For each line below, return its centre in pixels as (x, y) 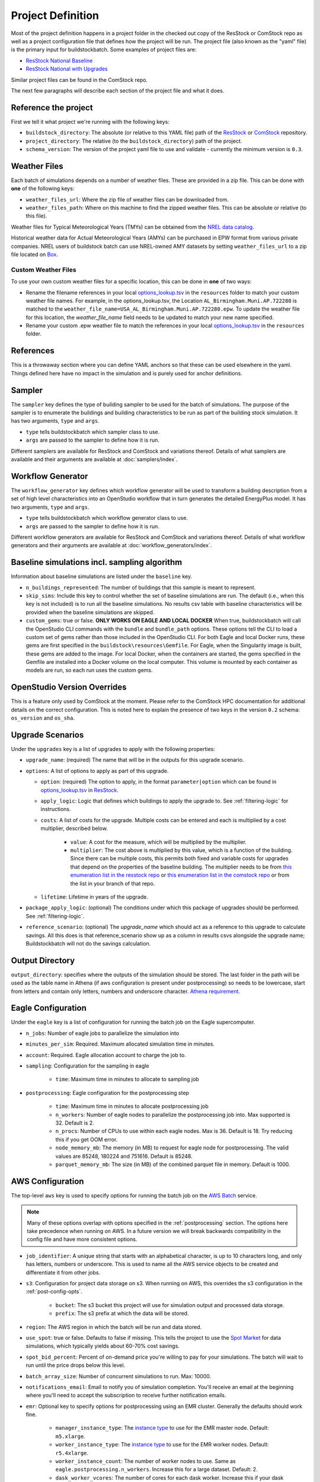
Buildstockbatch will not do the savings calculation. (88, 943)
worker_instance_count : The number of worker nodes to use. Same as (146, 1461)
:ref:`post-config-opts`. (54, 1292)
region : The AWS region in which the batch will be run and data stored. (114, 1327)
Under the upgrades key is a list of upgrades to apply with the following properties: (113, 749)
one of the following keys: (43, 189)
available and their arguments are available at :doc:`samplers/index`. (94, 459)
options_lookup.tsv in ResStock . (79, 790)
